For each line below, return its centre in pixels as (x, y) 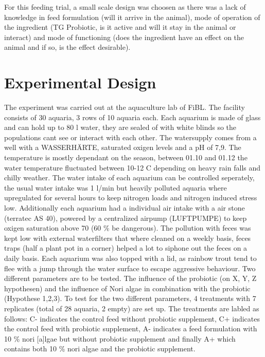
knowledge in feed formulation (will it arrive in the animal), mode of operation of (132, 17)
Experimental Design (80, 82)
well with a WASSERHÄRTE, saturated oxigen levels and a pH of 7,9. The (123, 147)
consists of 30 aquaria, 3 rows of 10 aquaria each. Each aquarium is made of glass (132, 117)
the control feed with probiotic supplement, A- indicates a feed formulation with (131, 328)
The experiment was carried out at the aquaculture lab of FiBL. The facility (125, 107)
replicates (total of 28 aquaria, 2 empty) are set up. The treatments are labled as (132, 308)
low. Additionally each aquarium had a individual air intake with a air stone (125, 208)
